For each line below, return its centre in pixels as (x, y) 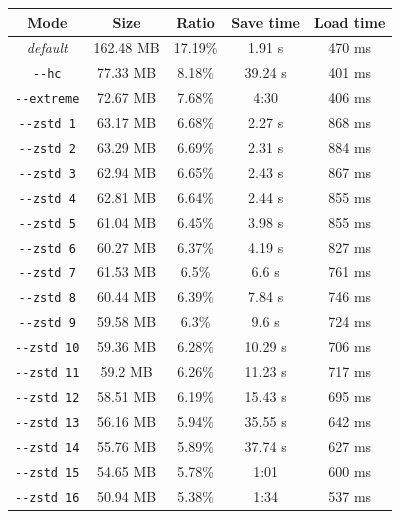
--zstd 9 (47, 323)
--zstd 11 (47, 373)
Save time (265, 21)
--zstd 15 (47, 472)
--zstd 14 (47, 447)
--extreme (47, 99)
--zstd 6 (47, 248)
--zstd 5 (47, 223)
